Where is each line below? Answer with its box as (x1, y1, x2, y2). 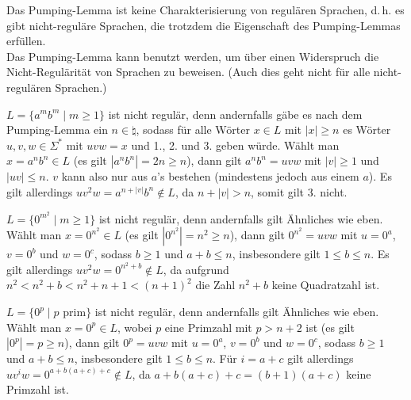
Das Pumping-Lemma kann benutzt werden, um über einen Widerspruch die (6, 48, 379, 64)
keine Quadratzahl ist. (271, 276, 380, 293)
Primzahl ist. (6, 381, 69, 398)
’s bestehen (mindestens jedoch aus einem (157, 168, 359, 185)
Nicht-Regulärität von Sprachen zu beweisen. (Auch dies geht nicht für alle (6, 63, 371, 80)
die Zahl (195, 276, 236, 293)
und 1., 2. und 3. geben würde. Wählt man (131, 136, 340, 153)
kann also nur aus (61, 168, 148, 185)
